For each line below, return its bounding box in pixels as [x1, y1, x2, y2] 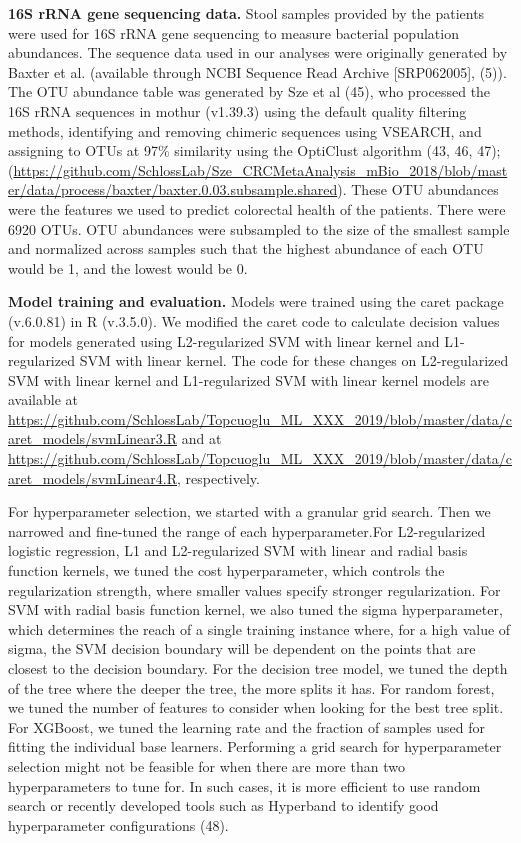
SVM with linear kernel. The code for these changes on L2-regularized [79, 350, 509, 371]
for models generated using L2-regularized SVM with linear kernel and [8, 330, 440, 351]
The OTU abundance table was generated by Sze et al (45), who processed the [8, 81, 491, 102]
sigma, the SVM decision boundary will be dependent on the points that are [8, 638, 476, 659]
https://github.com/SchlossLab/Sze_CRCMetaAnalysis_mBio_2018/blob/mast [13, 159, 508, 180]
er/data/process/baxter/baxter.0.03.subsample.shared [8, 179, 338, 200]
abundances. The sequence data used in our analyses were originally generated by [8, 42, 508, 63]
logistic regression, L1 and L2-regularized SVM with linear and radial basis [8, 540, 468, 561]
